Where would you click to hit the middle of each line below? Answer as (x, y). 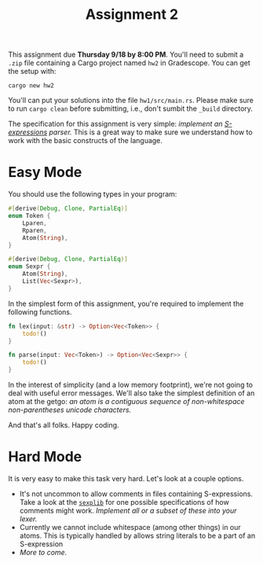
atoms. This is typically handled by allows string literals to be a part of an (137, 535)
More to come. (43, 552)
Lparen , (35, 223)
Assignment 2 (132, 15)
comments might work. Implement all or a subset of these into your (128, 510)
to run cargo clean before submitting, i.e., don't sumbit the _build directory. (131, 109)
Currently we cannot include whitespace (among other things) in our (130, 527)
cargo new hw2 (31, 86)
